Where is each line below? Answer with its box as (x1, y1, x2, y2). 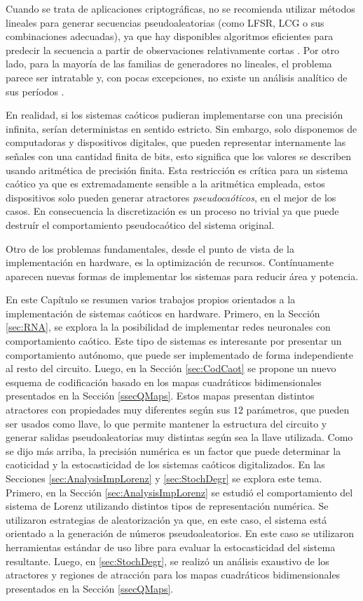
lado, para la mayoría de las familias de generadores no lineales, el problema (6, 56, 332, 71)
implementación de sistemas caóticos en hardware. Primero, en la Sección (6, 305, 320, 320)
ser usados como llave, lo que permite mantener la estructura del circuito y (6, 416, 327, 430)
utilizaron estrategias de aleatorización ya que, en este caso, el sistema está (6, 512, 327, 527)
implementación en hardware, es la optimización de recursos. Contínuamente (6, 255, 334, 270)
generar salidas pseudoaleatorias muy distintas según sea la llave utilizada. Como (6, 430, 353, 444)
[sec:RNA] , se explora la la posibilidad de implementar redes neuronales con (6, 319, 331, 334)
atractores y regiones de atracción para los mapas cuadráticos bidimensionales (6, 567, 341, 582)
